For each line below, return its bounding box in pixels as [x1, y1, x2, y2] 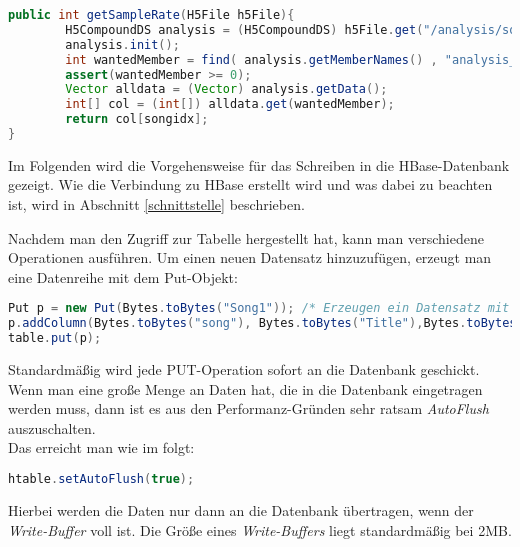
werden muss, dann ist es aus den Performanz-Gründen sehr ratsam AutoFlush [8, 398, 489, 419]
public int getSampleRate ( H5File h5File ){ [8, 8, 295, 22]
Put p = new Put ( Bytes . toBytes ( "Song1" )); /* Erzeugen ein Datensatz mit [8, 301, 510, 316]
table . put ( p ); [8, 331, 102, 346]
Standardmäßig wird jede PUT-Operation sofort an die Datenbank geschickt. [8, 359, 480, 380]
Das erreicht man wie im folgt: [8, 437, 195, 458]
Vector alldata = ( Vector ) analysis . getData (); [65, 82, 388, 97]
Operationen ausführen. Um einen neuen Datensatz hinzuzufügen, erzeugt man [8, 247, 492, 268]
